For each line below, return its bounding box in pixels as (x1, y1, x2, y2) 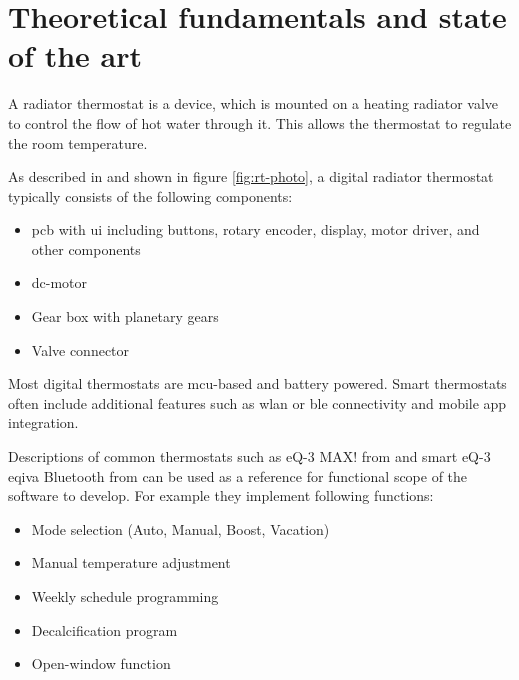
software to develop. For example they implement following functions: (8, 485, 434, 506)
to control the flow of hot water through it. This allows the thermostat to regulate (8, 112, 512, 133)
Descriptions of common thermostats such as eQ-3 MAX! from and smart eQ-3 (8, 446, 491, 467)
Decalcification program (31, 619, 178, 640)
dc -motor (31, 272, 88, 293)
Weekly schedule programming (31, 586, 219, 606)
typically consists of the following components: (8, 185, 293, 206)
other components (31, 238, 141, 259)
